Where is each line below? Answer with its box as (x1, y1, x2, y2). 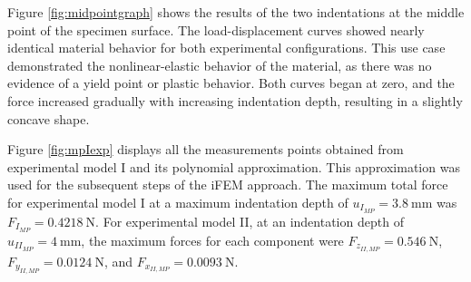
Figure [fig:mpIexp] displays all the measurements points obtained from (7, 140, 404, 159)
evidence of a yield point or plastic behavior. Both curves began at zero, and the (7, 73, 455, 92)
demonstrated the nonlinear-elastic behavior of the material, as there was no (7, 55, 432, 74)
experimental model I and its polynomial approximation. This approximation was (7, 157, 460, 176)
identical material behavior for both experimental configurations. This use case (7, 38, 446, 57)
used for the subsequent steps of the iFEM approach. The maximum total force (7, 175, 448, 194)
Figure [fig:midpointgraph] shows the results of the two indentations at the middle (7, 3, 465, 21)
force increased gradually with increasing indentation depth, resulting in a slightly (7, 91, 463, 110)
